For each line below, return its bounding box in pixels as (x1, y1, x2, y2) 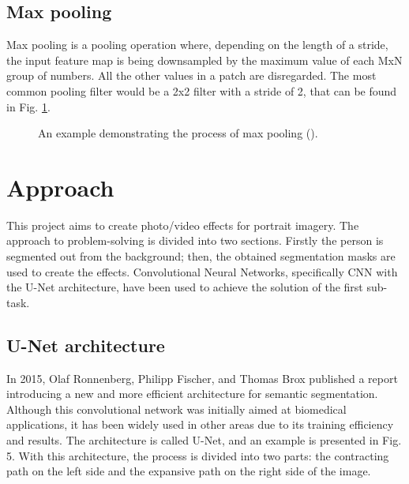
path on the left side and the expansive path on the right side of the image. (6, 463, 371, 479)
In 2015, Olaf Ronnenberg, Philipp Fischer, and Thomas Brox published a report (6, 370, 398, 386)
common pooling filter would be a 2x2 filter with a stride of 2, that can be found (6, 82, 397, 99)
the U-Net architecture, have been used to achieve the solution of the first (6, 279, 363, 295)
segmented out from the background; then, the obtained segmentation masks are (6, 248, 396, 265)
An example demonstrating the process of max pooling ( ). (38, 125, 318, 141)
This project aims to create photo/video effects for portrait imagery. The (6, 216, 359, 233)
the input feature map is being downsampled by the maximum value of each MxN (6, 51, 403, 68)
